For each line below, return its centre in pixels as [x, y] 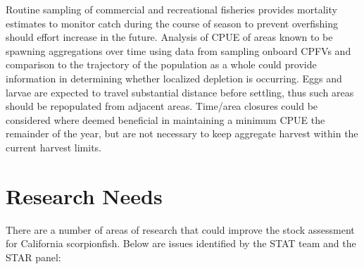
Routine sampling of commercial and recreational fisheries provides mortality [171, 9]
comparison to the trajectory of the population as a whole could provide [161, 64]
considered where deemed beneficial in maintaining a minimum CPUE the [165, 119]
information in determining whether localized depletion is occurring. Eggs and [174, 78]
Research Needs [84, 195]
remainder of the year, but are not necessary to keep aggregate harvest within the [182, 133]
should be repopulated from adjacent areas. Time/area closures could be [162, 106]
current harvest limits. [54, 147]
